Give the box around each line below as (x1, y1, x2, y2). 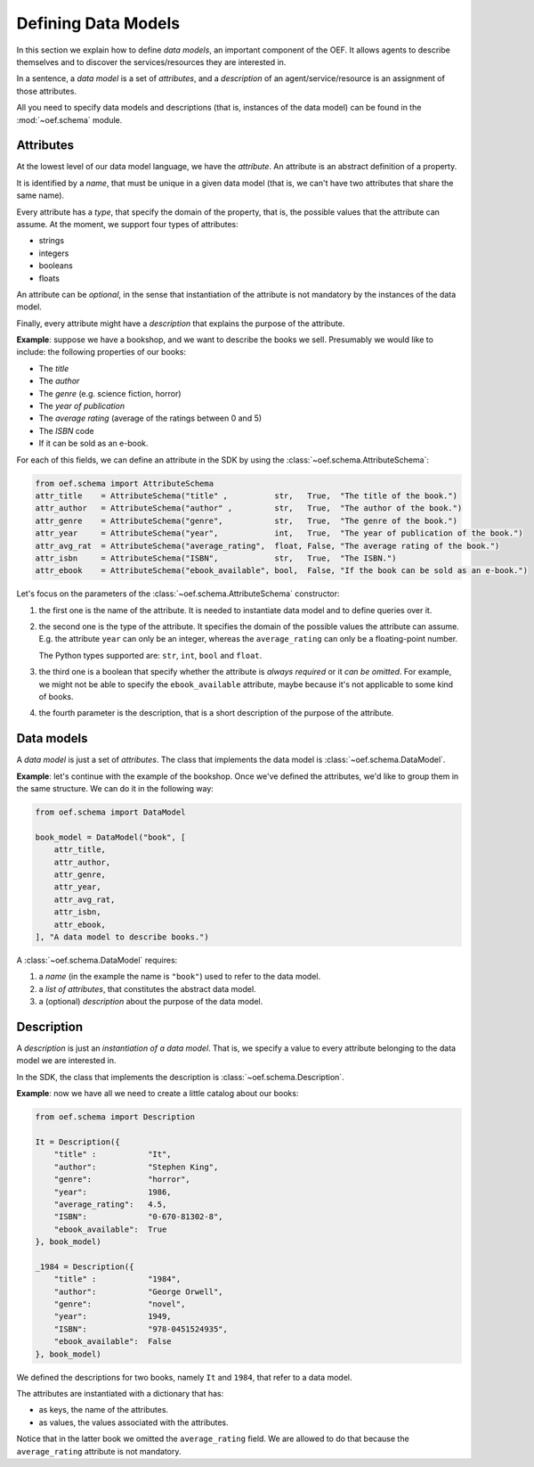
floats (38, 273, 60, 283)
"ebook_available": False (53, 1337, 173, 1347)
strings (38, 235, 65, 246)
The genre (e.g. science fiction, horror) (38, 388, 182, 398)
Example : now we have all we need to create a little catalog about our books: (16, 1088, 299, 1099)
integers (38, 248, 69, 258)
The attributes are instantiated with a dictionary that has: (16, 1389, 224, 1399)
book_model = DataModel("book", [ (35, 832, 186, 842)
